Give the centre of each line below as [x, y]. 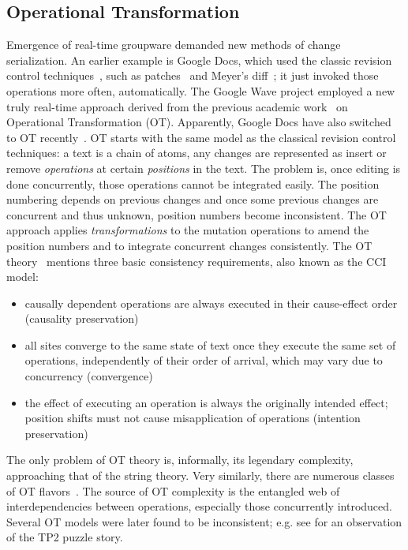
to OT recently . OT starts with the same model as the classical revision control [201, 137]
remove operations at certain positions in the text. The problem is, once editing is [204, 168]
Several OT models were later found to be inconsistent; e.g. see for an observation [204, 521]
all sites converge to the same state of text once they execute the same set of [210, 344]
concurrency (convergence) [89, 376]
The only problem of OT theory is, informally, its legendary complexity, [180, 460]
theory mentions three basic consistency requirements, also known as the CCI [197, 261]
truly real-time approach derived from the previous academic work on [177, 106]
